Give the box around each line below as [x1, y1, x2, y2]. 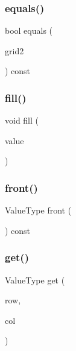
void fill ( [5, 114, 39, 127]
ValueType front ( [5, 204, 72, 217]
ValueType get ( [5, 273, 65, 286]
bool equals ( [5, 24, 53, 37]
